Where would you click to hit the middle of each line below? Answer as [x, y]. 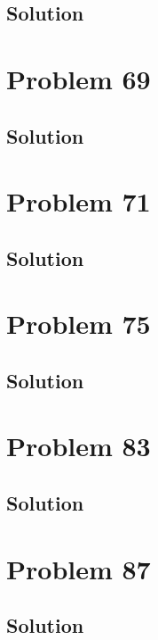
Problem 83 [79, 446]
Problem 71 [79, 201]
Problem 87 [79, 568]
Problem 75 [79, 324]
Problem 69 [79, 78]
